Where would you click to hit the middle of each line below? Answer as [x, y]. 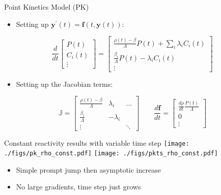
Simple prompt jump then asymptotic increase [88, 169]
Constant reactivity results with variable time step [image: [97, 142]
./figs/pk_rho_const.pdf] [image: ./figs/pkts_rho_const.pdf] [111, 154]
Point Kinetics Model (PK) [47, 7]
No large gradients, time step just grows [78, 187]
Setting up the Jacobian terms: [64, 84]
